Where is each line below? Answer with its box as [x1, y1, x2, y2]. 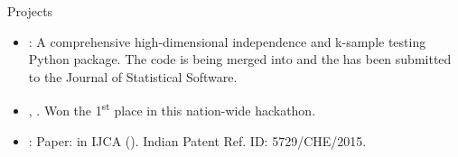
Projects [7, 2, 53, 20]
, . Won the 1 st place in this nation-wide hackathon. [28, 98, 316, 120]
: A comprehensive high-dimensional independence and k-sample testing [28, 32, 426, 51]
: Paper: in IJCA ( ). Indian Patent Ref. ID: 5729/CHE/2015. [28, 131, 367, 150]
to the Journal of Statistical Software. [28, 67, 238, 86]
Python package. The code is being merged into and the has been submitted [28, 50, 452, 69]
